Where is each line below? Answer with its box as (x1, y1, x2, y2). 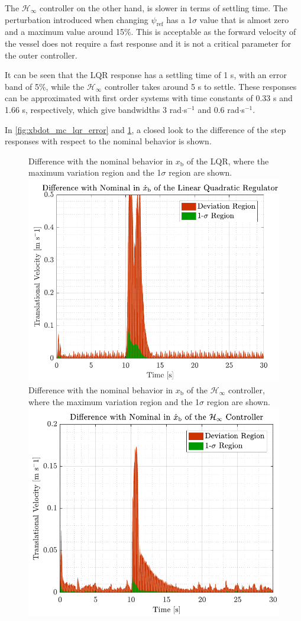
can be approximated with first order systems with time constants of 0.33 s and (5, 92, 293, 104)
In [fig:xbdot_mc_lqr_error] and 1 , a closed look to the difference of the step (5, 123, 286, 135)
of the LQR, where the (186, 154, 269, 167)
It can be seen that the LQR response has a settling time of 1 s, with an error (5, 69, 287, 81)
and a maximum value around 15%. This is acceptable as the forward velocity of (5, 25, 296, 38)
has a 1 (166, 13, 192, 25)
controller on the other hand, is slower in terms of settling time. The (39, 2, 287, 14)
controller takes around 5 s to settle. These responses (105, 80, 297, 92)
